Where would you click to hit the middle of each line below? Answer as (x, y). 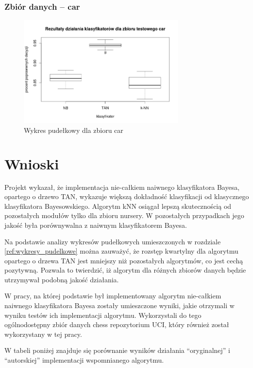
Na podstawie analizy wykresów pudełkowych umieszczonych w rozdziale (113, 241)
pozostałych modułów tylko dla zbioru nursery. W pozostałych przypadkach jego (124, 215)
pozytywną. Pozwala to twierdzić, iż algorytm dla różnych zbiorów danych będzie (125, 270)
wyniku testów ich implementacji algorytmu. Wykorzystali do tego (103, 315)
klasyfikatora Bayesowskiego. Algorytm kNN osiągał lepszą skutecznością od (118, 206)
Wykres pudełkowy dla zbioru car (74, 130)
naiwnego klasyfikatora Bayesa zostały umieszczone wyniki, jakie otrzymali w (119, 305)
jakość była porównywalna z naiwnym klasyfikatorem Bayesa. (96, 225)
